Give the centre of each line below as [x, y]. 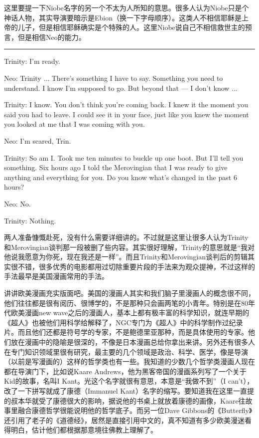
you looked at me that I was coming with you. [74, 124]
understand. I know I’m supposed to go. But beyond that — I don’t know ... [121, 88]
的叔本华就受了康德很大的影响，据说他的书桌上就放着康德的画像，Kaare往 [125, 400]
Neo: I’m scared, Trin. [38, 140]
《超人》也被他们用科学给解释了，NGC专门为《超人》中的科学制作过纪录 [124, 322]
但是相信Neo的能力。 [52, 37]
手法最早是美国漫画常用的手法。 [56, 276]
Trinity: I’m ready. [32, 61]
